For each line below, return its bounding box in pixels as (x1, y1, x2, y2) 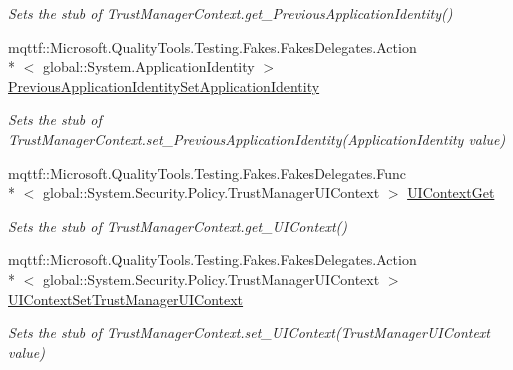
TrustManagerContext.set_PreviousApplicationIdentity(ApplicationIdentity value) (8, 128, 506, 149)
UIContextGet (407, 182, 495, 203)
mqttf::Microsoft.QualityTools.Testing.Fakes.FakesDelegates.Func (8, 162, 406, 183)
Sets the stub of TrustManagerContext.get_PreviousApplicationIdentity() (8, 3, 453, 23)
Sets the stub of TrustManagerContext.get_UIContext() (8, 215, 348, 236)
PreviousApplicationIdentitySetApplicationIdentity (8, 75, 320, 96)
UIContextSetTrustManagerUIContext (8, 288, 244, 309)
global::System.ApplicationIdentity (42, 56, 255, 77)
